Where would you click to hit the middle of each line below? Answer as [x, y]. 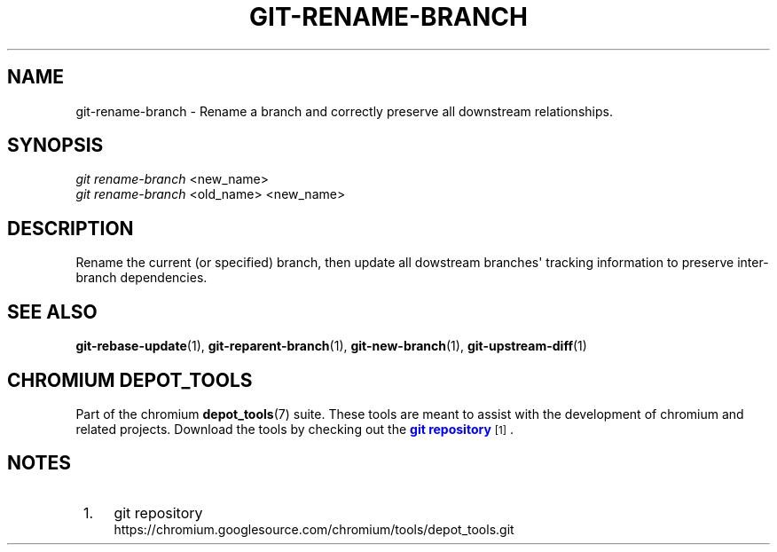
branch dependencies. [141, 278]
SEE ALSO [52, 311]
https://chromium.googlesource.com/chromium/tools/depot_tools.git [314, 529]
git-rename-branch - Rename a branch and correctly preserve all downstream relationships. [344, 111]
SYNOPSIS [55, 146]
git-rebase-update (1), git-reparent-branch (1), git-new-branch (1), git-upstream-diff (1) [331, 346]
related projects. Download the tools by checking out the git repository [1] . [294, 429]
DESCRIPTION [71, 228]
